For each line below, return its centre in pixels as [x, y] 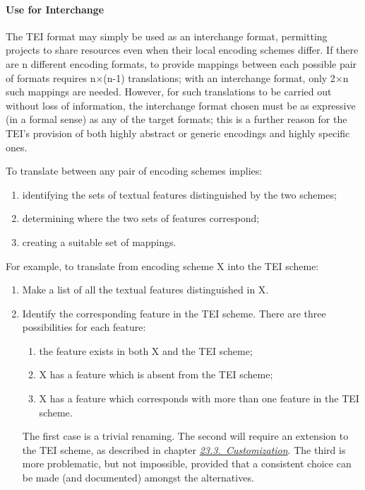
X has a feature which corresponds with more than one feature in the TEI [199, 398]
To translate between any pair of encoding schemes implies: [134, 171]
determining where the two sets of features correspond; [141, 218]
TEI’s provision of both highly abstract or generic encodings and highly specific [178, 133]
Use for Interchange [55, 9]
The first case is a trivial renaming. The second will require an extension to [185, 436]
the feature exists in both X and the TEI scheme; [146, 350]
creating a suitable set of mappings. [99, 241]
